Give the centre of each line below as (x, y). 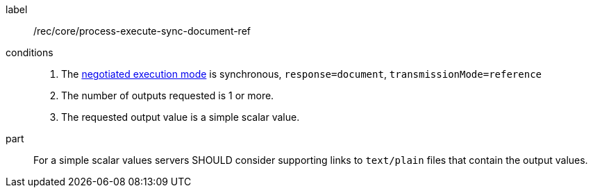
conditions (30, 52)
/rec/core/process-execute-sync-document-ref (142, 31)
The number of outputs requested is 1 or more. (168, 95)
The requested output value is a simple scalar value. (181, 117)
